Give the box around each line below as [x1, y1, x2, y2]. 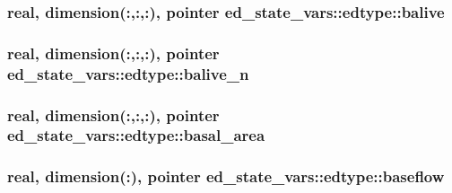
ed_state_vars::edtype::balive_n [7, 62, 249, 84]
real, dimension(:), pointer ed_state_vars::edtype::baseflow [7, 165, 445, 188]
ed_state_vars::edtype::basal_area [7, 124, 265, 146]
